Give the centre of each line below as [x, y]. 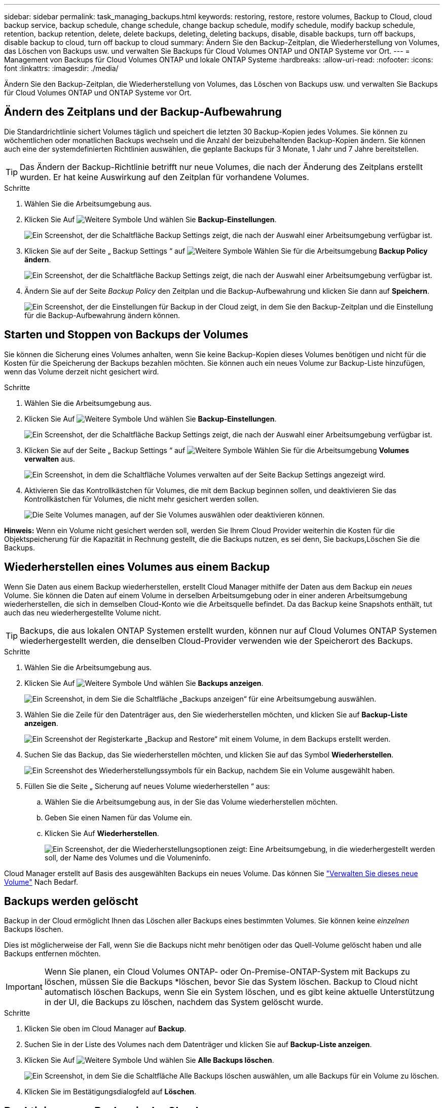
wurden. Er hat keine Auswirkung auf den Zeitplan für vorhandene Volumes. [164, 177]
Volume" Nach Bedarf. [41, 882]
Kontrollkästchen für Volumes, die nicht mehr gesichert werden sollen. [142, 499]
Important [24, 987]
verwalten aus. [50, 459]
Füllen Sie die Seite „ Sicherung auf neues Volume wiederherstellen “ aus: [147, 786]
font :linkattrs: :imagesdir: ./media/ [61, 68]
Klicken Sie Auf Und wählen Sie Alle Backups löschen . [149, 1060]
